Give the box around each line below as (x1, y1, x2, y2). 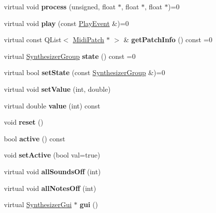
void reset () (4, 117, 43, 127)
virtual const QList (4, 34, 62, 45)
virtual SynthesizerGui (4, 199, 72, 210)
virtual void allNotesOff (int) (4, 183, 96, 193)
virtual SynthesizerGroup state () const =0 (4, 51, 136, 61)
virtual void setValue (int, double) (4, 83, 111, 94)
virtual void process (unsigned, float (4, 1, 116, 11)
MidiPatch (73, 34, 104, 45)
